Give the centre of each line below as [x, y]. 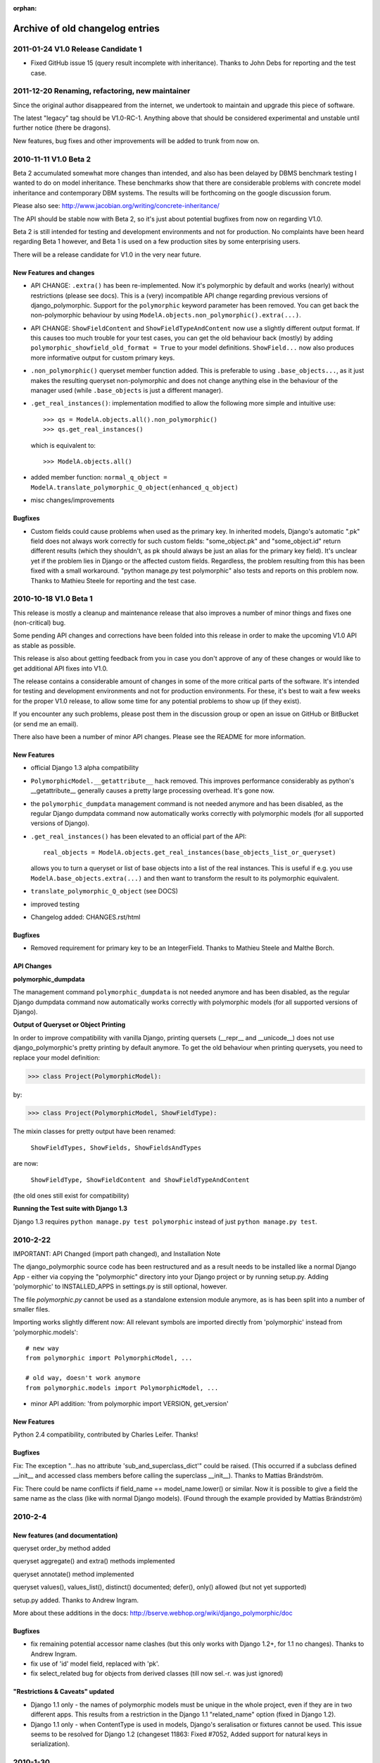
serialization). [50, 1744]
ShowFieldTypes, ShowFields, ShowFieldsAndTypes [116, 1147]
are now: [26, 1164]
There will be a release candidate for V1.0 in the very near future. [107, 255]
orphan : [25, 8]
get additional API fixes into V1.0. [61, 668]
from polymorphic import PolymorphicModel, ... [109, 1358]
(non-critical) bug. [39, 623]
